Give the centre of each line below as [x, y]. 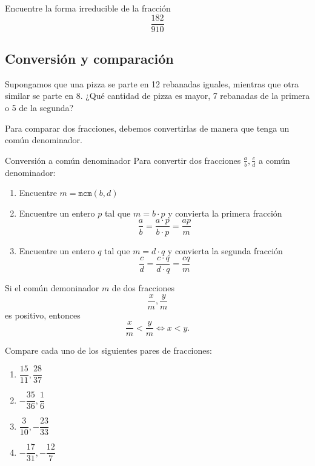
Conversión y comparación [89, 59]
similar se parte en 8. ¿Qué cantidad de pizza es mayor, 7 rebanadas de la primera [157, 96]
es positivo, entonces [43, 315]
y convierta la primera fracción [225, 213]
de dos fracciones [143, 288]
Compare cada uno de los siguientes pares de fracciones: [108, 350]
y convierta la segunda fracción [225, 250]
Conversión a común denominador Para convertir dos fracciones [123, 160]
